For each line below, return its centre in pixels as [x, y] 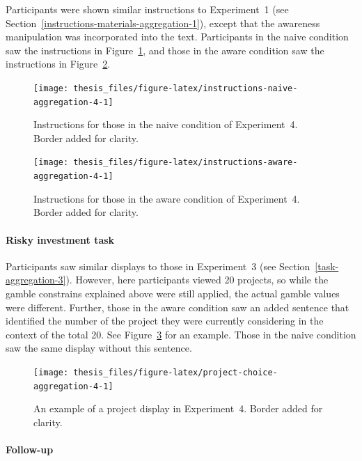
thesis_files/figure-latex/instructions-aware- [186, 163]
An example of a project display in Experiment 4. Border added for [178, 408]
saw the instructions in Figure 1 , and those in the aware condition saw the [165, 50]
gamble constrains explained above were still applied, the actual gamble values [173, 293]
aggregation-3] [36, 280]
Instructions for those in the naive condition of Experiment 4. [166, 124]
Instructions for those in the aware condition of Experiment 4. [167, 198]
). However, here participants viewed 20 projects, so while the [197, 280]
